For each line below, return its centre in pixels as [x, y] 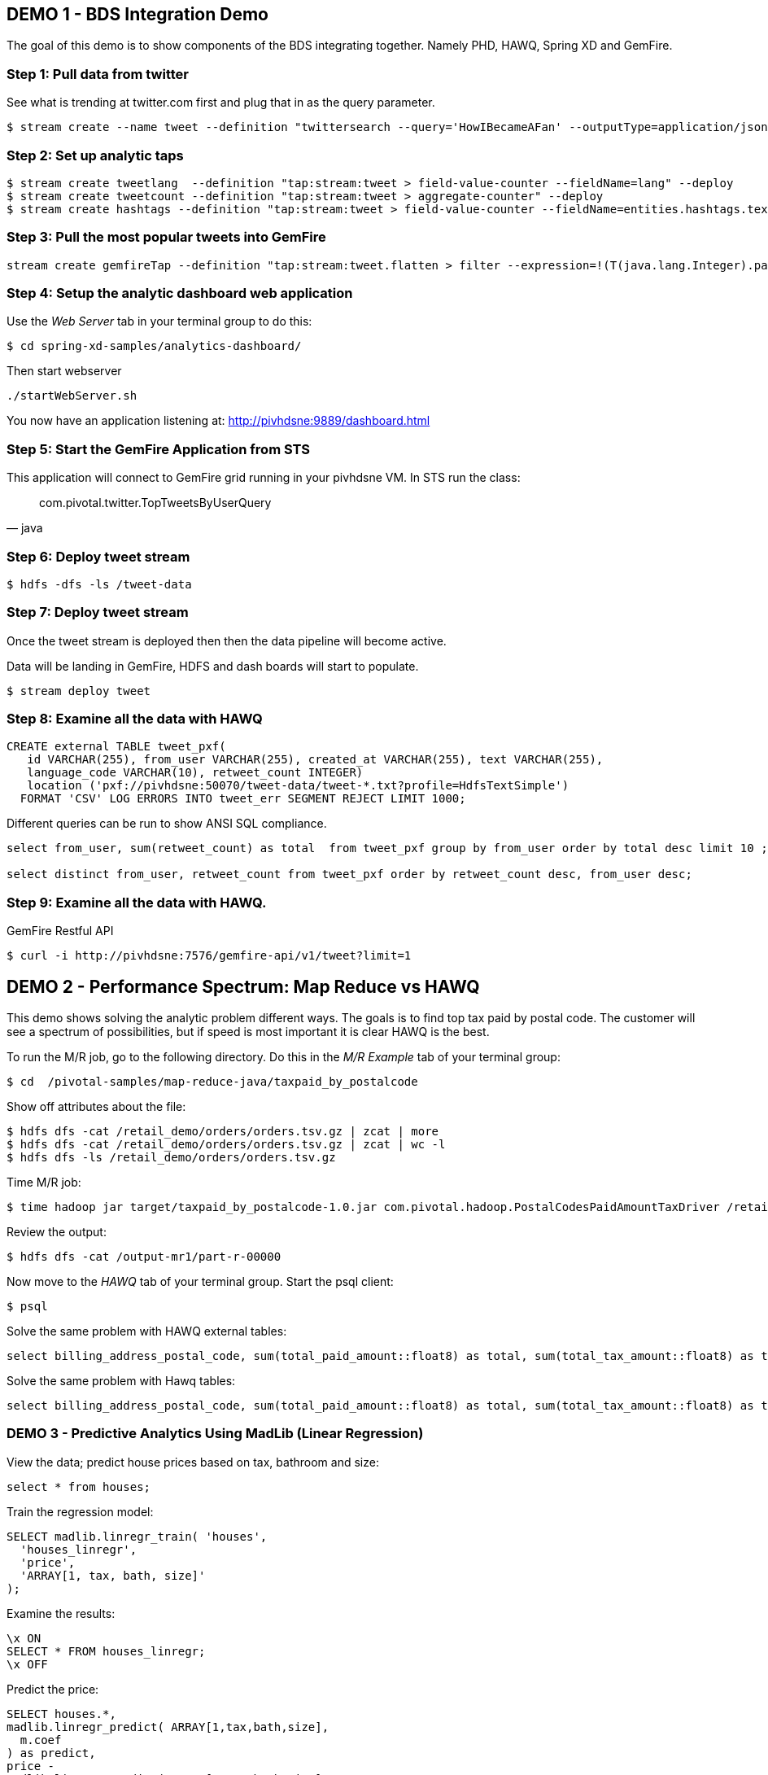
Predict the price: [53, 1689]
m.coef [41, 1740]
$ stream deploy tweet [79, 691]
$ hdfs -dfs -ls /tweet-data [99, 584]
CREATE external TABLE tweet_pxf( [116, 747]
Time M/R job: [44, 1183]
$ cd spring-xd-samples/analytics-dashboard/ [154, 346]
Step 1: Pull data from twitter [98, 74]
